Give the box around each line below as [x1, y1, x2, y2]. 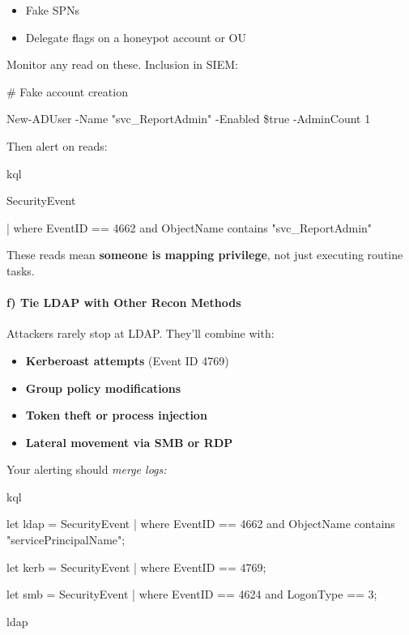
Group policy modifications [25, 379, 181, 396]
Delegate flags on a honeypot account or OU [25, 28, 246, 45]
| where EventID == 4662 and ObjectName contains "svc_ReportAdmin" [6, 219, 373, 236]
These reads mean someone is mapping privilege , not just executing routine [6, 246, 403, 263]
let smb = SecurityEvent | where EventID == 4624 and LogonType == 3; [6, 586, 377, 603]
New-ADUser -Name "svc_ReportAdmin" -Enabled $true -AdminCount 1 [6, 110, 371, 127]
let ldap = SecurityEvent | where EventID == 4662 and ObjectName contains [6, 515, 395, 532]
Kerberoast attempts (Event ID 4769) [25, 352, 229, 369]
